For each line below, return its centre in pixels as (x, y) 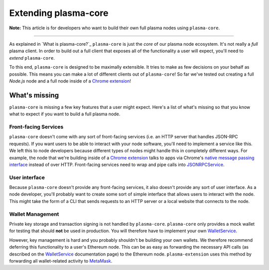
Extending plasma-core (59, 13)
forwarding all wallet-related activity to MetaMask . (61, 261)
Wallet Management (34, 214)
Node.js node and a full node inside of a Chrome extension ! (70, 81)
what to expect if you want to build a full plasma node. (65, 114)
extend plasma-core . (32, 58)
